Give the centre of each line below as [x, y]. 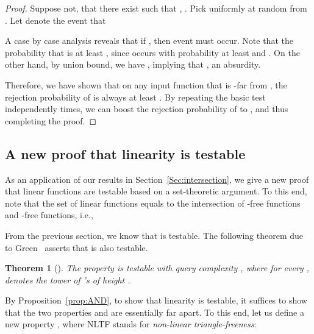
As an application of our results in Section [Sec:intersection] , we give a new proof [157, 179]
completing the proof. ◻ [51, 120]
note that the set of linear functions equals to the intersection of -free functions [153, 203]
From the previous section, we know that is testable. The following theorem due [154, 235]
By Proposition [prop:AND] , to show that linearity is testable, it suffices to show [156, 300]
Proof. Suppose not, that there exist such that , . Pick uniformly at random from [156, 8]
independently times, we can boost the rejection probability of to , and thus [147, 109]
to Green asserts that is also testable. [77, 247]
